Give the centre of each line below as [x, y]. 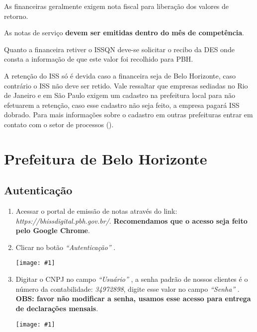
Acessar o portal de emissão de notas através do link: [96, 211]
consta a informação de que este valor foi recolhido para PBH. [99, 59]
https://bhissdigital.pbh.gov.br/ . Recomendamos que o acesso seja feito [131, 220]
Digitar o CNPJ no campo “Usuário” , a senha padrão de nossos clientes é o [132, 279]
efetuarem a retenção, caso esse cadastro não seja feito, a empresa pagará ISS [122, 105]
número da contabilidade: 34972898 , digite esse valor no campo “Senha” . [128, 289]
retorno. [16, 16]
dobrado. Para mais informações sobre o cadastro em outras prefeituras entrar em [128, 115]
